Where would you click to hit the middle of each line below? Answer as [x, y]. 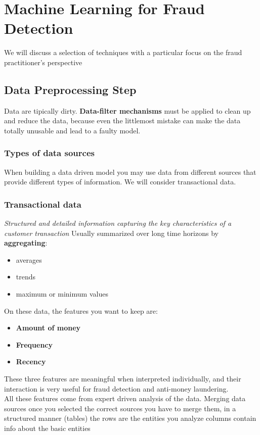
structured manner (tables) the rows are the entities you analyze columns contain [130, 418]
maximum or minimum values [62, 294]
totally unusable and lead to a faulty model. [72, 130]
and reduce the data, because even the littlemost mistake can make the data [122, 120]
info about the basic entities [47, 428]
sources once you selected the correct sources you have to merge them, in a [120, 408]
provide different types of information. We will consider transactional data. [120, 182]
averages [29, 259]
